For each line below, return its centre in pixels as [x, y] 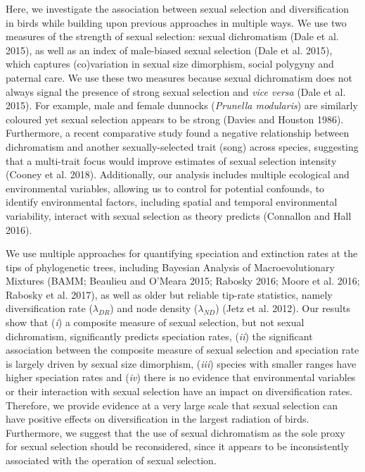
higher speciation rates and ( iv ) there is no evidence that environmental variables [181, 377]
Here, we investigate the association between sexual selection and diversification [178, 8]
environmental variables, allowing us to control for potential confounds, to [165, 188]
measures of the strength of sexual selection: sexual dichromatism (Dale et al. [172, 36]
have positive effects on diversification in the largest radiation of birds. [158, 419]
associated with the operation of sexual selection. [111, 460]
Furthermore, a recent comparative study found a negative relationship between [178, 133]
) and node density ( [154, 308]
